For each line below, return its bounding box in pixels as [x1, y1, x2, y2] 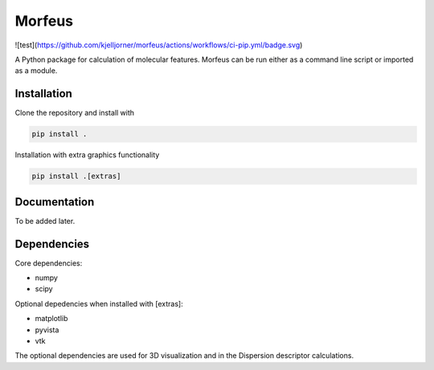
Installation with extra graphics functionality [14, 150, 160, 160]
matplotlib [35, 314, 68, 323]
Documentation [14, 195, 95, 209]
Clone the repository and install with [14, 108, 135, 118]
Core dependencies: [14, 258, 83, 268]
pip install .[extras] [31, 172, 121, 181]
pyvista [35, 325, 59, 335]
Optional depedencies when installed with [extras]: [14, 299, 184, 308]
